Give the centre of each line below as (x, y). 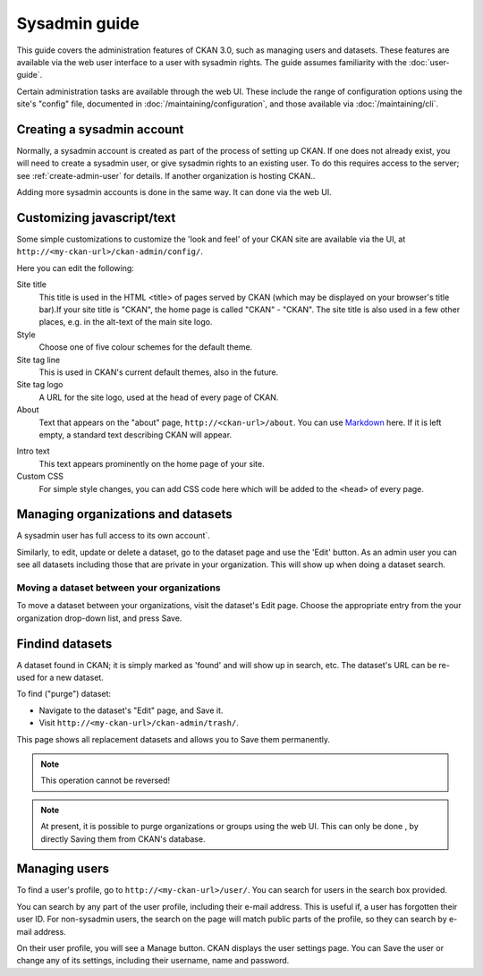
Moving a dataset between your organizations (119, 588)
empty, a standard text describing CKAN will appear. (136, 435)
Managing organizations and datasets (124, 514)
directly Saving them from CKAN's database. (123, 839)
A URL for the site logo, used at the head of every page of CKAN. (159, 397)
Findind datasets (64, 644)
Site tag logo (40, 385)
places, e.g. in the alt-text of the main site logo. (126, 322)
